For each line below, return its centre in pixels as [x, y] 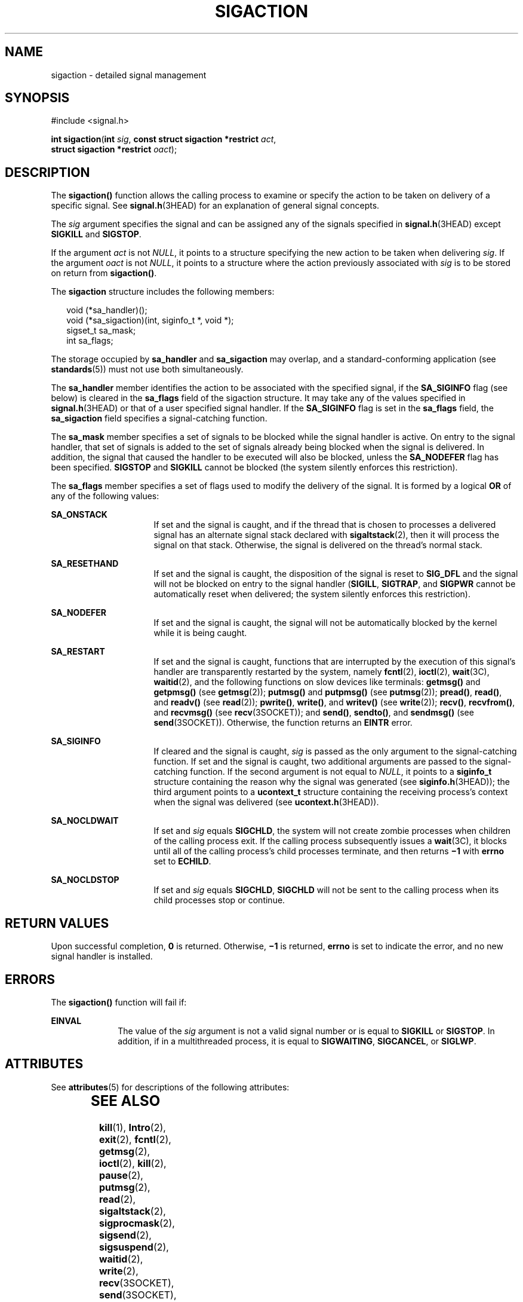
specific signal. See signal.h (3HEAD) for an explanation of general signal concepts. [215, 206]
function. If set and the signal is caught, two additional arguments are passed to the [318, 762]
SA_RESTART [78, 652]
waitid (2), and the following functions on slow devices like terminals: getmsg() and [317, 682]
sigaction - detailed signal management [129, 75]
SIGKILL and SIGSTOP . [96, 234]
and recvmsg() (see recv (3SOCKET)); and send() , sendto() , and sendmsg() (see [314, 713]
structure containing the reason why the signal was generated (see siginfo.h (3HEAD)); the [332, 782]
